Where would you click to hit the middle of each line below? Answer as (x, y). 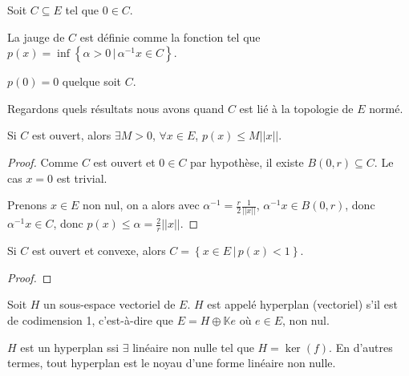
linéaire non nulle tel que (193, 347)
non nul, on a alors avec (141, 205)
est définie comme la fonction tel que (170, 36)
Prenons (27, 205)
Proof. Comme (43, 162)
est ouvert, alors (72, 135)
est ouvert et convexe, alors (99, 251)
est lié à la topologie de (296, 108)
